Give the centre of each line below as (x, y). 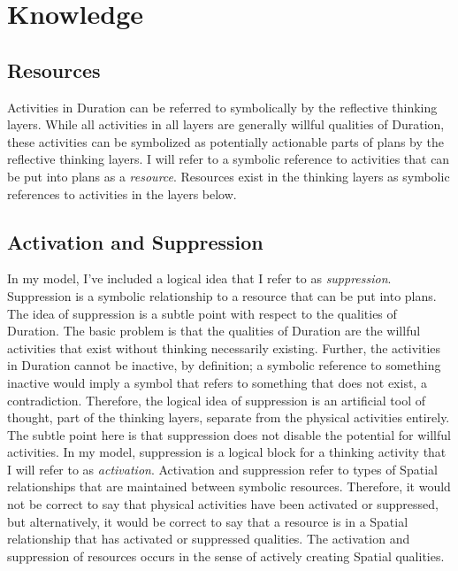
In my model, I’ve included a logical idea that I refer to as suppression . (199, 278)
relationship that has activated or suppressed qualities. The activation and (209, 539)
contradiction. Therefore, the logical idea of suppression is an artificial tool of (217, 400)
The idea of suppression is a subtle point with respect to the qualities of (202, 313)
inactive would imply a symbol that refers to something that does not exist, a (217, 382)
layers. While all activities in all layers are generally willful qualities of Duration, (226, 124)
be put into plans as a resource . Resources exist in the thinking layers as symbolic (229, 176)
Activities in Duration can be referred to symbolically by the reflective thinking (222, 107)
